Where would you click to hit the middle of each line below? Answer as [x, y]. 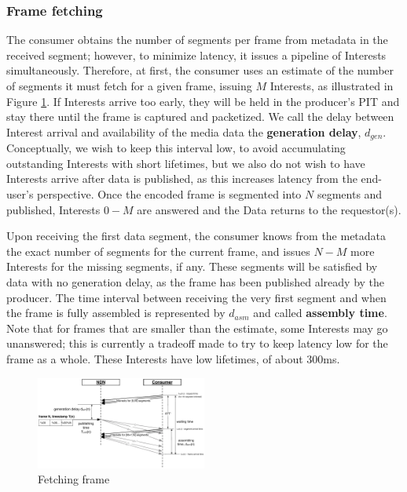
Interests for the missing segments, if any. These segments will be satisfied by [192, 266]
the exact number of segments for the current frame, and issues [158, 251]
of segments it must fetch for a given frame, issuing [129, 86]
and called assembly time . [320, 313]
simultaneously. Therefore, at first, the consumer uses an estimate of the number [200, 70]
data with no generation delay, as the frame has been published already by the [196, 281]
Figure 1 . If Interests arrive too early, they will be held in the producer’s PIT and [203, 101]
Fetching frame [74, 479]
